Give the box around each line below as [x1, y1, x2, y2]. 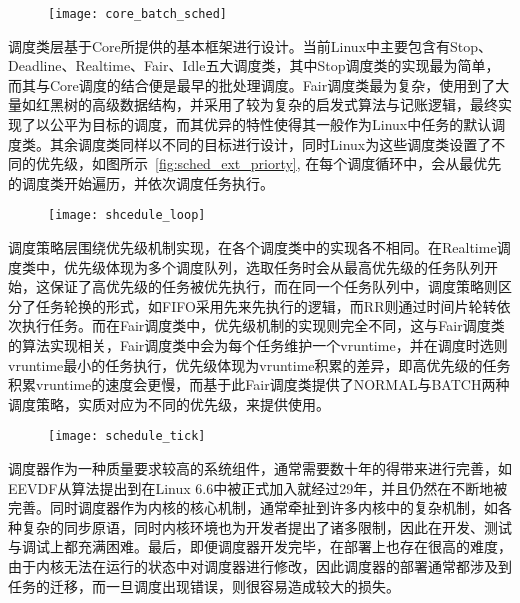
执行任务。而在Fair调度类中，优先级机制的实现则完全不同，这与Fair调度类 [21, 315, 505, 336]
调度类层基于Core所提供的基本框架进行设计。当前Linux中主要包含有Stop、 [8, 35, 493, 56]
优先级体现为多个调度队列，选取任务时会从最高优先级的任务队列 [63, 256, 484, 277]
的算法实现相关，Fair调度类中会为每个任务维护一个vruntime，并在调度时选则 [8, 335, 508, 356]
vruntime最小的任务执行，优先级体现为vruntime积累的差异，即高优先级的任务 [8, 354, 511, 375]
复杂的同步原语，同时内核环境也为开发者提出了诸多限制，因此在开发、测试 [21, 516, 512, 537]
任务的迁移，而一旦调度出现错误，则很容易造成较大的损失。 [8, 575, 400, 596]
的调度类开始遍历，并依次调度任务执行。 [8, 172, 274, 193]
